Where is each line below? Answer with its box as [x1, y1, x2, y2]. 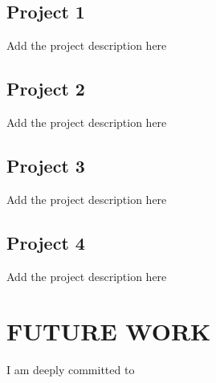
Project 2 [6, 76, 85, 101]
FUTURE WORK [6, 315, 211, 348]
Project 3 [6, 153, 85, 177]
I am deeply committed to [6, 361, 135, 378]
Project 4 [6, 230, 85, 255]
